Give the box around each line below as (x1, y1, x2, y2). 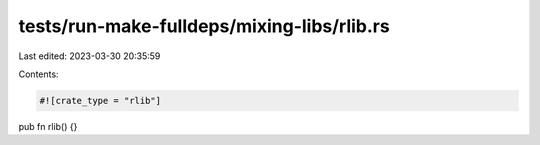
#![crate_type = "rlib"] (39, 95, 162, 106)
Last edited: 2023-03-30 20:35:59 (18, 50, 161, 62)
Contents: (18, 68, 59, 80)
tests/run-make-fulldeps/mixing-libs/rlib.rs (18, 15, 390, 37)
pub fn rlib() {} (18, 120, 78, 132)
